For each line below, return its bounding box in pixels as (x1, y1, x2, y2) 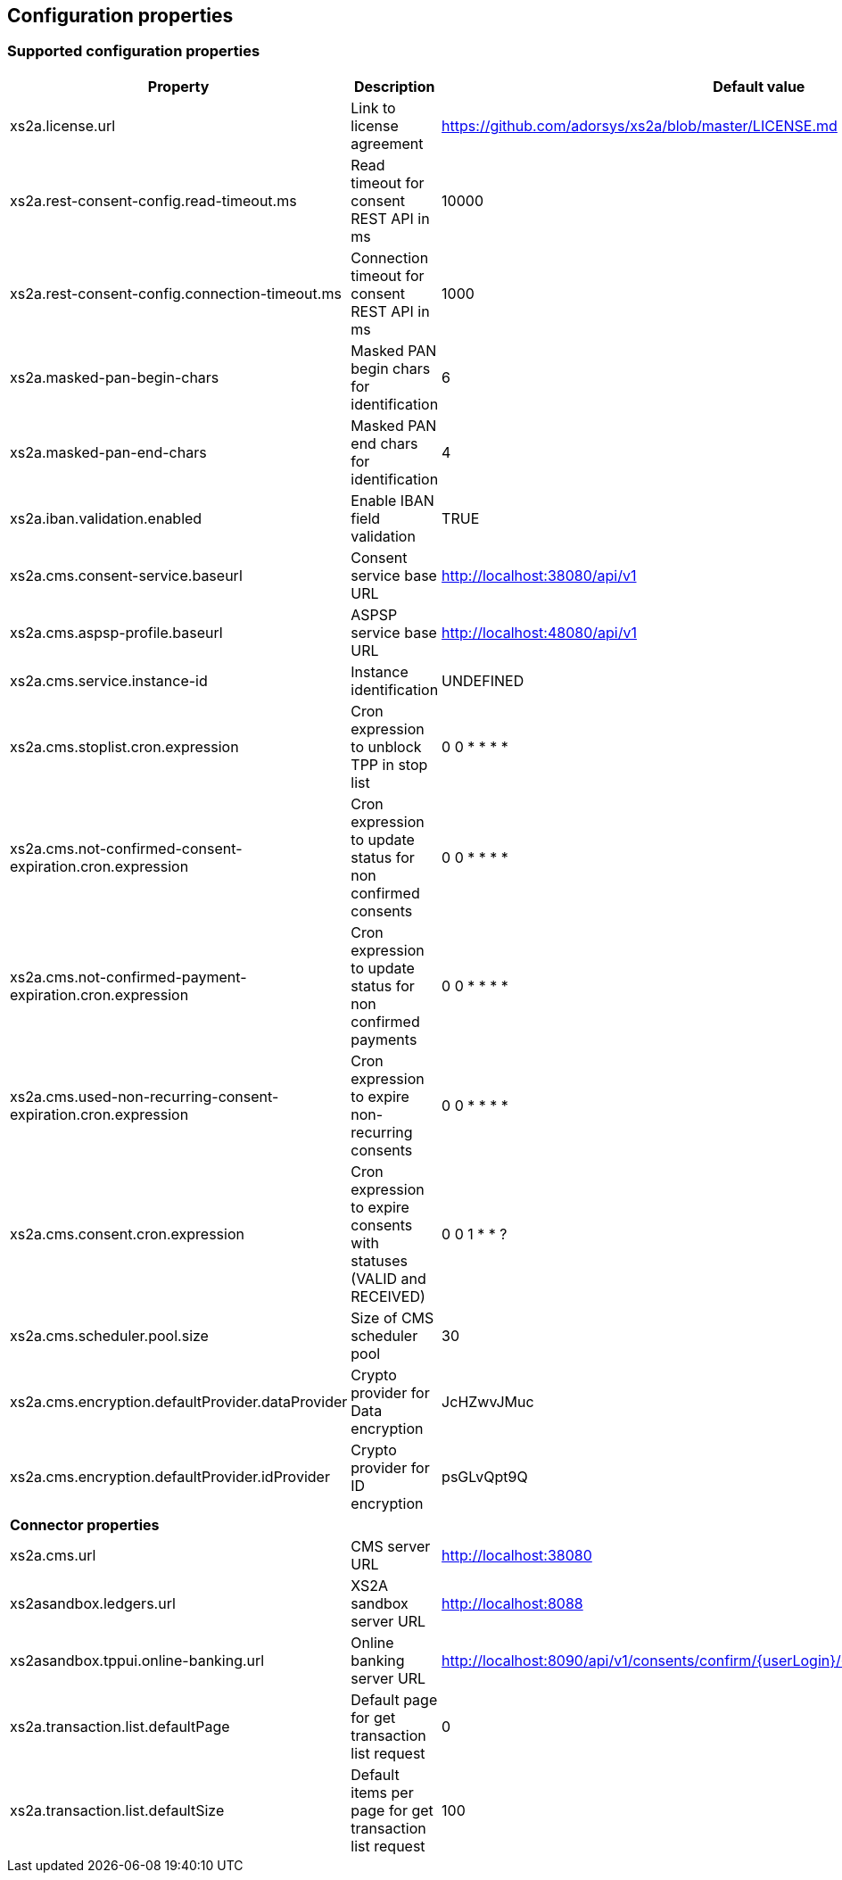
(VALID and (351, 1269, 426, 1288)
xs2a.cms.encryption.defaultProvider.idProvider (10, 1467, 330, 1486)
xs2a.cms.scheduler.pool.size (10, 1326, 209, 1345)
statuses (351, 1251, 408, 1270)
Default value (713, 77, 805, 95)
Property (147, 77, 210, 95)
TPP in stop (351, 755, 428, 774)
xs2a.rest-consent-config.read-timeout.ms (10, 191, 297, 210)
